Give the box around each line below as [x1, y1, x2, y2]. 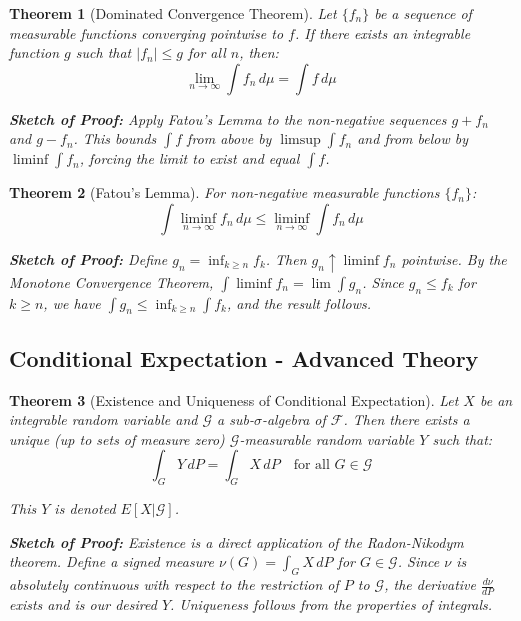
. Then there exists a [343, 409, 470, 430]
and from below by [357, 128, 468, 149]
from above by [187, 128, 272, 149]
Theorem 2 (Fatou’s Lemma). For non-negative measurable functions [9, 182, 440, 203]
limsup [280, 133, 321, 148]
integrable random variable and [9, 409, 198, 430]
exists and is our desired [9, 594, 157, 615]
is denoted [54, 498, 116, 519]
